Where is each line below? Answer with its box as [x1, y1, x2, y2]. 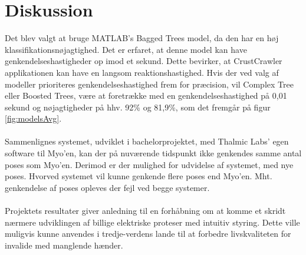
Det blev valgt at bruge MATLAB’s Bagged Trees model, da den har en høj [5, 32, 279, 44]
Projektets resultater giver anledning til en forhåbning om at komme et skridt [5, 204, 286, 217]
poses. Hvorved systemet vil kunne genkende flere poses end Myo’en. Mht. [5, 170, 272, 182]
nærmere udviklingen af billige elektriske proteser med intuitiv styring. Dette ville [5, 216, 300, 228]
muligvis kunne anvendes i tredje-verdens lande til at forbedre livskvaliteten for [5, 227, 291, 240]
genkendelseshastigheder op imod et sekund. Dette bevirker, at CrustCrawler [5, 55, 282, 67]
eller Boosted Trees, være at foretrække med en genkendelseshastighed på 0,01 [5, 89, 287, 102]
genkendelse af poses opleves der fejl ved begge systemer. [5, 181, 210, 193]
